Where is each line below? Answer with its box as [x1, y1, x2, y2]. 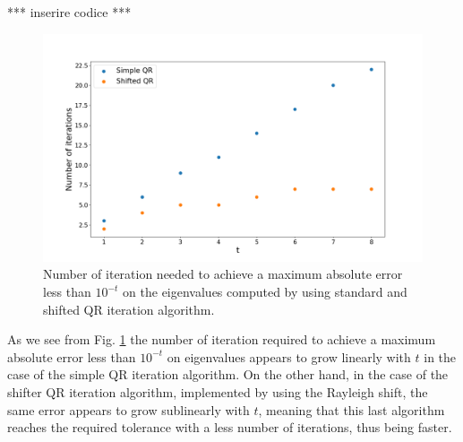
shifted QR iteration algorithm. [43, 299, 215, 318]
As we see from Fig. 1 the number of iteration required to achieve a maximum [7, 330, 436, 349]
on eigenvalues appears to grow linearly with [167, 347, 411, 366]
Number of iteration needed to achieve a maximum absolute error [43, 264, 403, 283]
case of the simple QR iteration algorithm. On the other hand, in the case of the [7, 365, 449, 384]
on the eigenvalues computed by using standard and [123, 282, 407, 301]
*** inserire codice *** [7, 3, 132, 21]
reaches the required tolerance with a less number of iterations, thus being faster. [7, 418, 452, 437]
